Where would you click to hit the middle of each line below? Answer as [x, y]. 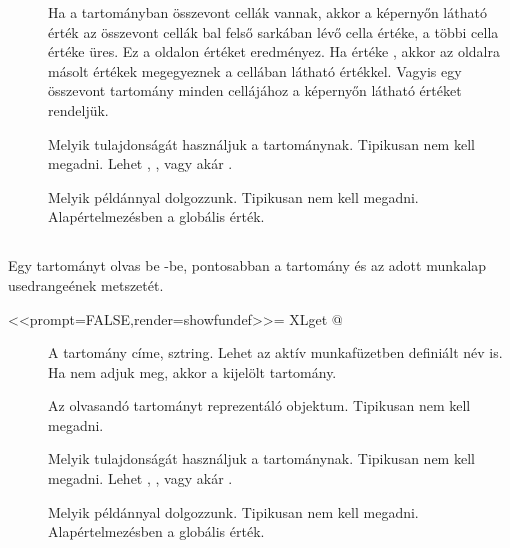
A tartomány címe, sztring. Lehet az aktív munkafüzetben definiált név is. [275, 352]
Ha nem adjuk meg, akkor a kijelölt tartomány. [192, 371]
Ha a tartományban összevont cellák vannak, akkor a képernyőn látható [267, 12]
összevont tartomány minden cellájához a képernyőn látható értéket [255, 90]
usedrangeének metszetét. [86, 284]
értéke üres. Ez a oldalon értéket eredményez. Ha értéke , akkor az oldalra [274, 51]
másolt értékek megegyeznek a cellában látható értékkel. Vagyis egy [255, 70]
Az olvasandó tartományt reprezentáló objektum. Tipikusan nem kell [259, 405]
